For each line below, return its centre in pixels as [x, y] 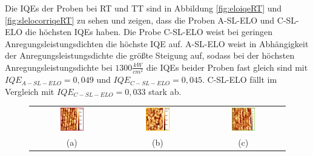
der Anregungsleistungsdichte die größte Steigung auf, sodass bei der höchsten [150, 55]
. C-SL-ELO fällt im [240, 80]
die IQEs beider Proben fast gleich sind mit [227, 67]
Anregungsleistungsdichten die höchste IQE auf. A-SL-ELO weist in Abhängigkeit [157, 43]
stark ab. [165, 91]
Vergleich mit [30, 91]
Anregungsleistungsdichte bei [59, 67]
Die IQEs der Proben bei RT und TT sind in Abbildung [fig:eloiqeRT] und [143, 8]
